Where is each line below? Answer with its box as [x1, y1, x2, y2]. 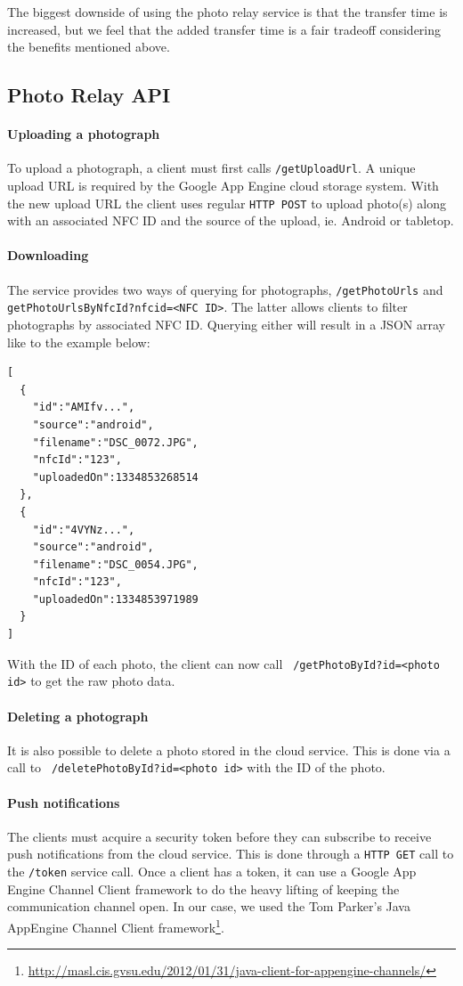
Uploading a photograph [7, 125, 160, 143]
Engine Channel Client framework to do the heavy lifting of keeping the [7, 879, 400, 898]
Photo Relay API [7, 81, 171, 109]
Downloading [7, 246, 89, 265]
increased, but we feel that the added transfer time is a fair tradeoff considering [7, 20, 442, 38]
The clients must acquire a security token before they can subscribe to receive [7, 827, 432, 845]
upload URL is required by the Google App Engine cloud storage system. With [7, 176, 439, 195]
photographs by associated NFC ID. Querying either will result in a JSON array [7, 314, 445, 333]
